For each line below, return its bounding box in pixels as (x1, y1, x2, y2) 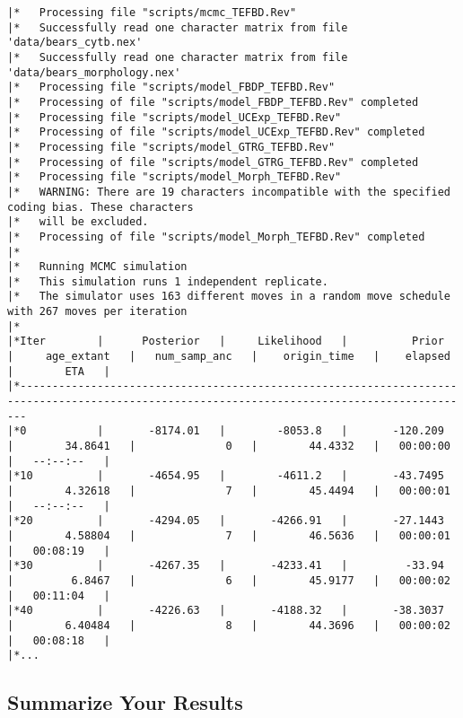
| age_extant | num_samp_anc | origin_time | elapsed (7, 350, 450, 363)
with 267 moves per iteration (7, 305, 188, 319)
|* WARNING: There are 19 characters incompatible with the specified (7, 185, 450, 198)
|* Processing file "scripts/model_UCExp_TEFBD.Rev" (7, 110, 342, 124)
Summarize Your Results (7, 688, 243, 716)
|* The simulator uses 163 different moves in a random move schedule (7, 290, 450, 303)
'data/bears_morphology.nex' (7, 66, 181, 79)
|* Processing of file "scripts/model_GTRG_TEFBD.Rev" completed (7, 155, 419, 169)
